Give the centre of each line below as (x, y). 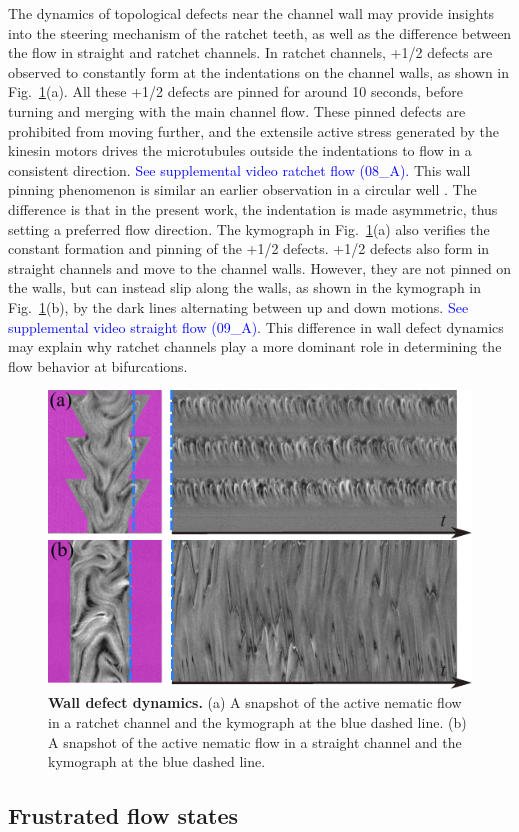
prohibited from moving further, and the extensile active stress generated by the (253, 130)
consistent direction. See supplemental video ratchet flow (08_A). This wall (239, 169)
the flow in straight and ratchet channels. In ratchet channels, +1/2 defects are (250, 52)
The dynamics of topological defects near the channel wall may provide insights (251, 13)
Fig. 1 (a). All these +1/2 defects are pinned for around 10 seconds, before (235, 91)
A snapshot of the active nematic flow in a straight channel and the (255, 741)
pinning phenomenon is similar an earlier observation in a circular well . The (242, 189)
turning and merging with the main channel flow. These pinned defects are (237, 110)
